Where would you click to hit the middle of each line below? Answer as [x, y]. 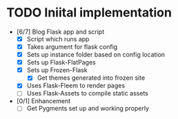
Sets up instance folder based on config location [96, 55]
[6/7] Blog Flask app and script [60, 32]
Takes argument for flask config [72, 47]
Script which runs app [58, 39]
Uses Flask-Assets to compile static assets [88, 94]
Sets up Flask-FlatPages [61, 63]
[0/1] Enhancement [43, 101]
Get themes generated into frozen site [91, 78]
